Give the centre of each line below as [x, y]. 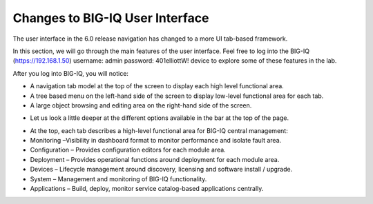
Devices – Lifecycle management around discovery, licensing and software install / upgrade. [161, 170]
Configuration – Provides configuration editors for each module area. [128, 150]
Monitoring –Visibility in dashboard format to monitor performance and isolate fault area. [156, 141]
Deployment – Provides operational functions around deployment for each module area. [155, 159]
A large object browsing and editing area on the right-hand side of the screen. [141, 105]
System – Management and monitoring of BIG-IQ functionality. [118, 178]
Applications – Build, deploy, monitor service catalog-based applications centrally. [147, 189]
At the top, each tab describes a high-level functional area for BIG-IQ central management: [159, 130]
